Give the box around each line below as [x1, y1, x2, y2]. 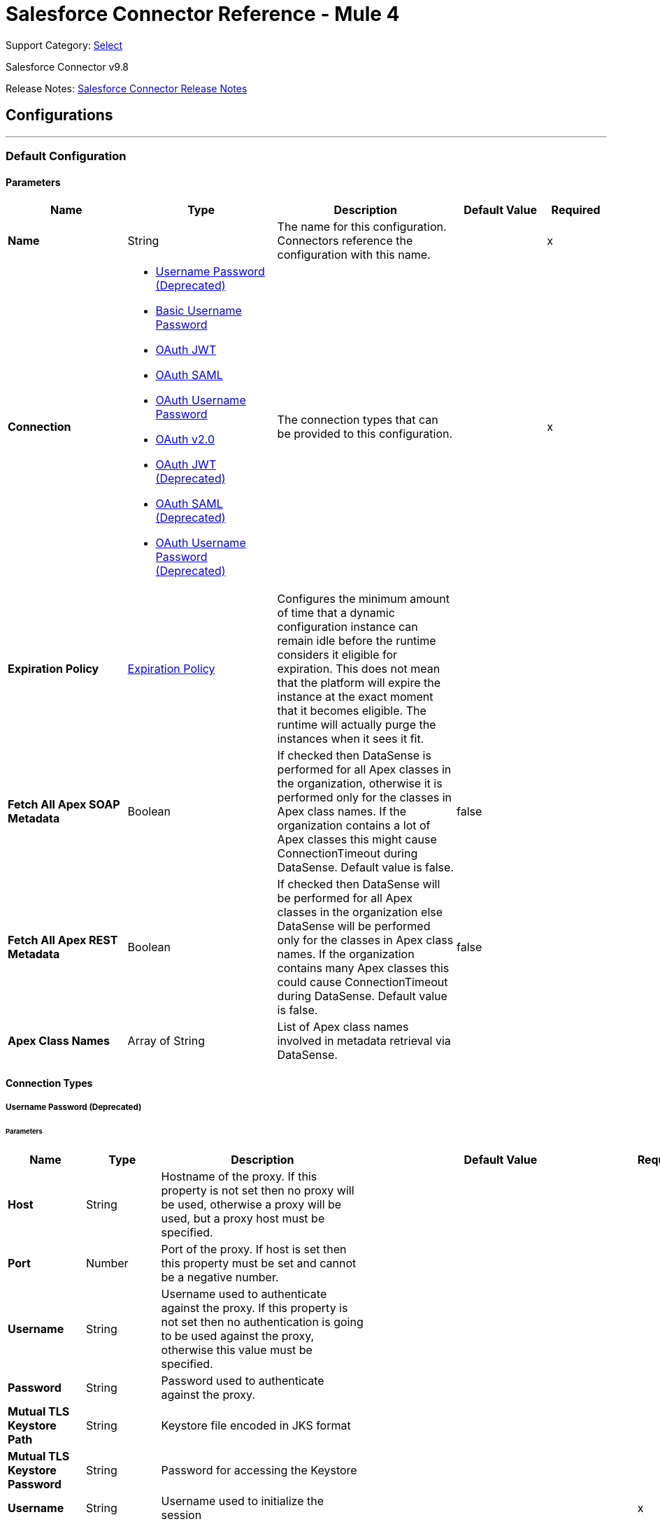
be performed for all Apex [277, 891, 412, 906]
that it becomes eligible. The [277, 704, 426, 718]
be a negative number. [161, 1269, 279, 1284]
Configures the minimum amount [277, 592, 450, 606]
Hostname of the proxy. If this [161, 1169, 317, 1183]
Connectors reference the [277, 234, 413, 248]
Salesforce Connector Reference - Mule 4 [6, 2, 400, 26]
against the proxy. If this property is [161, 1300, 348, 1315]
